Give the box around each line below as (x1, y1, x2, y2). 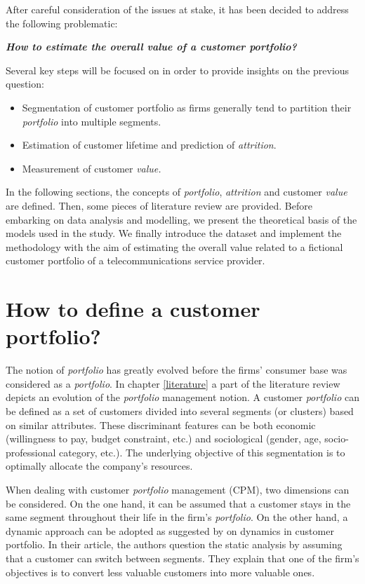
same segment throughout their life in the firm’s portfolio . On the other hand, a (6, 510, 348, 524)
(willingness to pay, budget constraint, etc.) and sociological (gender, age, (6, 431, 321, 446)
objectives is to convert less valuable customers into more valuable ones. (6, 564, 315, 579)
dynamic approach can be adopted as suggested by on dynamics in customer (6, 523, 334, 538)
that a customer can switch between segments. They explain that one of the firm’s (6, 550, 359, 565)
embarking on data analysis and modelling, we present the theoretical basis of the (6, 212, 357, 226)
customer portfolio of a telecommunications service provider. (6, 253, 265, 268)
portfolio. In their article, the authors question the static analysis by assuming (6, 537, 343, 552)
